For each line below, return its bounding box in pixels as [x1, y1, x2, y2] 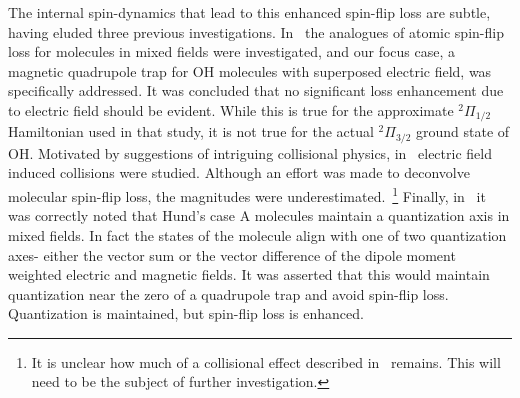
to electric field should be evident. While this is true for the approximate [8, 99, 454, 120]
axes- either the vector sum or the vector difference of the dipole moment [8, 244, 456, 265]
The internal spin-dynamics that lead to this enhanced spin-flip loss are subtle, [8, 2, 491, 22]
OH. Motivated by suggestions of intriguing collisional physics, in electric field [8, 142, 492, 163]
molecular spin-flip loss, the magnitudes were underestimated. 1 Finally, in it [8, 183, 486, 206]
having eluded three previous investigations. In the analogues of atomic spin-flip [8, 21, 504, 42]
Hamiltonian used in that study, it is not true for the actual [8, 121, 374, 142]
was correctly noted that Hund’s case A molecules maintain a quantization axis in [8, 205, 510, 226]
